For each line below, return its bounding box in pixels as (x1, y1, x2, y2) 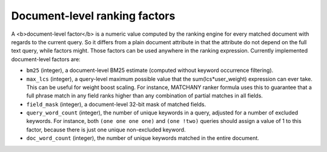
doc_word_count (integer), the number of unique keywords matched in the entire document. (26, 134, 260, 142)
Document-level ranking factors (11, 9, 176, 22)
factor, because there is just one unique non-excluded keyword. (26, 126, 186, 133)
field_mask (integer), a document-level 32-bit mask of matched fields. (26, 101, 206, 108)
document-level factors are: (11, 55, 81, 63)
